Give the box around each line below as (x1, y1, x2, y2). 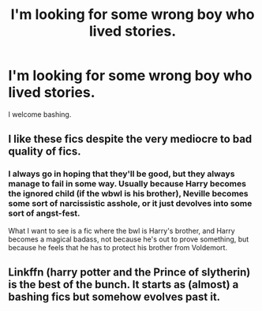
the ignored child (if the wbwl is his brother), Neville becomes (8, 188, 249, 199)
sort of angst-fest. (8, 208, 80, 219)
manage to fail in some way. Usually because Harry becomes (8, 178, 247, 189)
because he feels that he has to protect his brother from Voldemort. (8, 242, 227, 252)
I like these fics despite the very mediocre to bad (8, 133, 253, 146)
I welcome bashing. (8, 109, 72, 119)
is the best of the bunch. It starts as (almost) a (8, 278, 239, 291)
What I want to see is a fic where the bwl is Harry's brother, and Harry (8, 226, 235, 235)
